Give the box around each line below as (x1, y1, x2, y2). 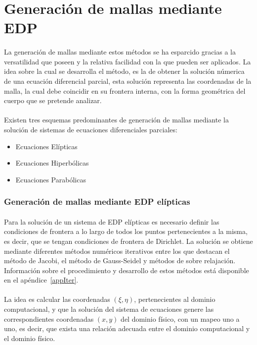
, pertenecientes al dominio (134, 294, 215, 304)
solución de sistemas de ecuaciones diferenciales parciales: (4, 124, 177, 134)
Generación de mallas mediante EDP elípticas (4, 195, 190, 208)
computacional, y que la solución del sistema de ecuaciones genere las (4, 304, 214, 314)
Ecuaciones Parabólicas (15, 174, 86, 184)
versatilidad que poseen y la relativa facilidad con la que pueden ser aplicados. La (4, 56, 251, 66)
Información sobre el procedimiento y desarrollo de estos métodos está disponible (4, 265, 249, 275)
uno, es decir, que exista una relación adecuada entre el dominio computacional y (4, 323, 250, 334)
